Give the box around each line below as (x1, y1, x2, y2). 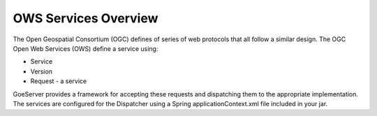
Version (30, 67, 52, 75)
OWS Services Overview (13, 10, 158, 26)
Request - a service (30, 77, 87, 85)
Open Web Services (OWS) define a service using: (13, 44, 158, 52)
